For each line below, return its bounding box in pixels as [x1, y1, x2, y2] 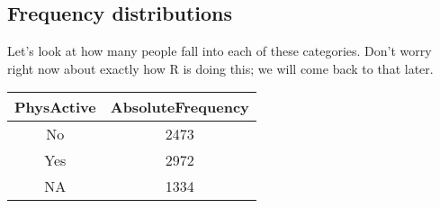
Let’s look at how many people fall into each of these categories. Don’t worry [7, 41, 432, 60]
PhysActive [14, 96, 96, 118]
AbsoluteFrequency [110, 96, 249, 118]
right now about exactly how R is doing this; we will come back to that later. [7, 59, 434, 77]
